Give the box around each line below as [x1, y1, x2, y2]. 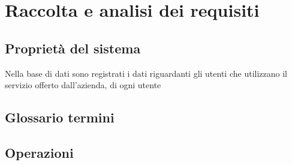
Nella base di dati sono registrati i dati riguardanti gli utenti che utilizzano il [5, 67, 287, 79]
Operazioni [5, 143, 74, 161]
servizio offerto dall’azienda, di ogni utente [5, 79, 161, 91]
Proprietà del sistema [5, 38, 141, 57]
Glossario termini [5, 108, 115, 127]
